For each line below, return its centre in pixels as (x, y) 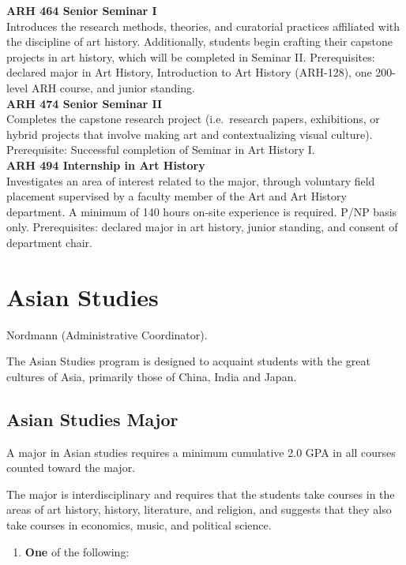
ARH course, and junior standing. (113, 87)
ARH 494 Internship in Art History (106, 165)
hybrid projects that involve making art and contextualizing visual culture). (190, 134)
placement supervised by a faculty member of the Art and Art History (177, 196)
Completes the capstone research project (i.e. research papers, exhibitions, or (193, 119)
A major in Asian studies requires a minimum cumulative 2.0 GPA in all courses (201, 452)
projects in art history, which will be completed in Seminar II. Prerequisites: (191, 56)
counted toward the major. (71, 468)
